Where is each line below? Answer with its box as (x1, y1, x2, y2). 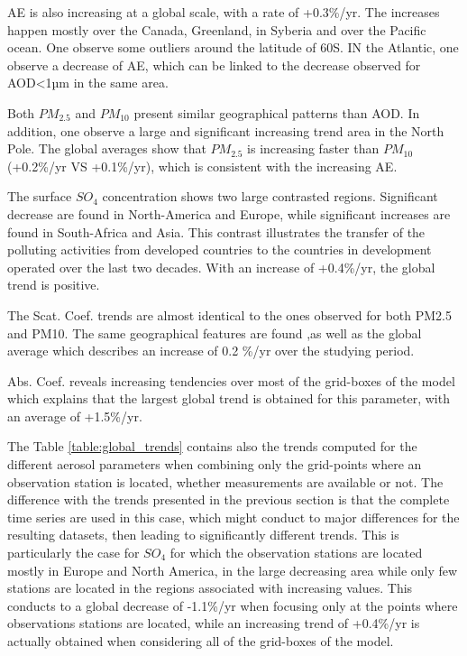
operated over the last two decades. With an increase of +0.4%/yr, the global (7, 257, 435, 276)
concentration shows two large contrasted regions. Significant (102, 187, 438, 206)
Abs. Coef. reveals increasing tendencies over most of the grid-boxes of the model (7, 371, 455, 390)
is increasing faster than (247, 139, 380, 158)
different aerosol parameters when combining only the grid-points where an (7, 455, 422, 474)
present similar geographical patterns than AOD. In (133, 103, 420, 122)
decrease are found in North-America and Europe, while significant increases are (7, 204, 451, 223)
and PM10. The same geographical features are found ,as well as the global (7, 323, 422, 342)
